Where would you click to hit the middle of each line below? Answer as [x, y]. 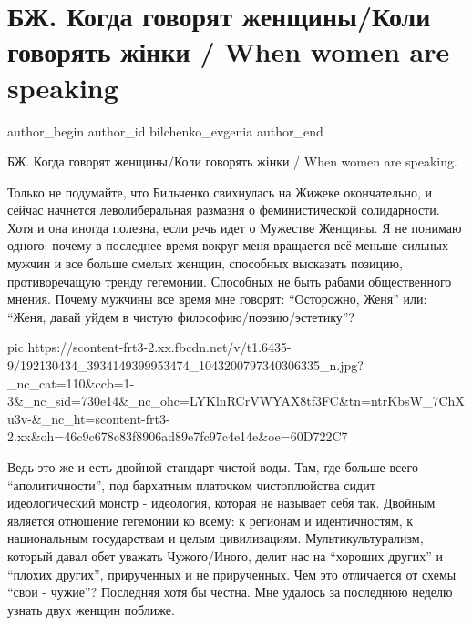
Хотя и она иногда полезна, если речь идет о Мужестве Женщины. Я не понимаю [235, 227]
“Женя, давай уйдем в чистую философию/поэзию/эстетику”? [181, 316]
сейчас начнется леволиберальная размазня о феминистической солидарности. [224, 210]
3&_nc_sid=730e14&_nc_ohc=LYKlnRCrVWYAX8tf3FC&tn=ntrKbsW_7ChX [236, 401]
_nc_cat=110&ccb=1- [71, 383]
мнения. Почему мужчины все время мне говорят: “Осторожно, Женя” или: [217, 299]
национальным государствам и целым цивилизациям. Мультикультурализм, [215, 538]
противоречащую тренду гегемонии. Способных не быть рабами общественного [230, 281]
